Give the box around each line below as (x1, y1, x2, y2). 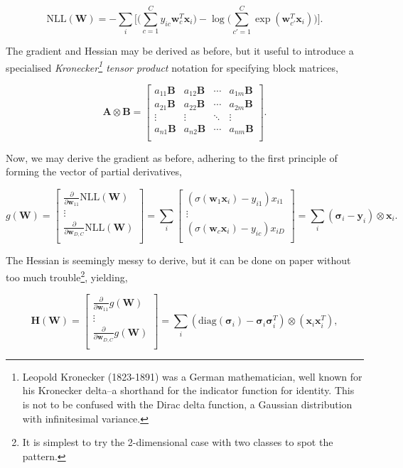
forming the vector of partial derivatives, (6, 164, 182, 179)
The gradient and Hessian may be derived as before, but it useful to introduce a (6, 43, 354, 58)
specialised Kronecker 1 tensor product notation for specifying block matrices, (6, 58, 338, 75)
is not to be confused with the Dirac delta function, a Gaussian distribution (22, 396, 353, 411)
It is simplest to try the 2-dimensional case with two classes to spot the (22, 435, 333, 450)
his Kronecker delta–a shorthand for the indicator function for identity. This (22, 383, 355, 398)
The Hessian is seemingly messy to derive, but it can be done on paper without (6, 253, 351, 268)
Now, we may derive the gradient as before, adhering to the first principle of (6, 150, 338, 165)
